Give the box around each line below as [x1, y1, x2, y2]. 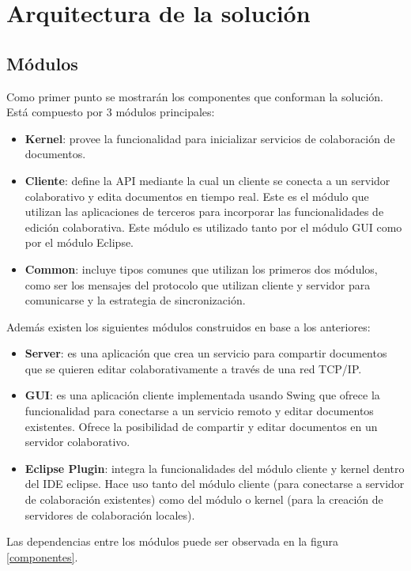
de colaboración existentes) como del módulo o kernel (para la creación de [25, 491, 383, 508]
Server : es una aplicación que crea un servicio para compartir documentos [25, 345, 387, 361]
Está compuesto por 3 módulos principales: [6, 104, 215, 120]
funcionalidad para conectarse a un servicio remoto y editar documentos [25, 403, 374, 419]
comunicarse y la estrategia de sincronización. [25, 292, 246, 308]
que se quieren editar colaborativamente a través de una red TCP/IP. [25, 360, 362, 376]
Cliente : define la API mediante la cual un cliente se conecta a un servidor [25, 172, 390, 188]
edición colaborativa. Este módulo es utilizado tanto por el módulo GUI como [25, 218, 402, 235]
